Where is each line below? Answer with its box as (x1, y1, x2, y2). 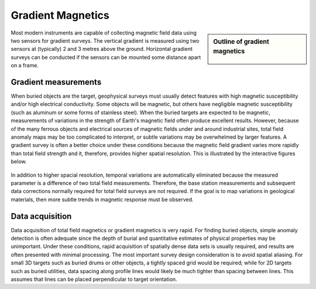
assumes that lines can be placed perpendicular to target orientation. (11, 276, 178, 283)
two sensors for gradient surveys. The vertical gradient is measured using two (11, 37, 200, 44)
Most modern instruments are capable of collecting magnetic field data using (11, 29, 197, 36)
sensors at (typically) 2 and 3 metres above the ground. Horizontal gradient (11, 46, 193, 53)
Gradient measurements (11, 77, 102, 87)
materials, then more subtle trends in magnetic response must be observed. (11, 196, 194, 203)
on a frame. (11, 62, 39, 69)
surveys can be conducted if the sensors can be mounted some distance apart (11, 53, 201, 61)
